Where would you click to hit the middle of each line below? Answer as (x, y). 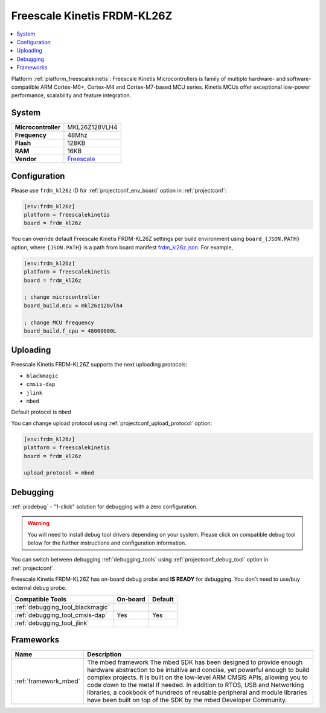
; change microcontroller (62, 297)
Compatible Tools (40, 599)
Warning (38, 523)
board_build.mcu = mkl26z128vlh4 (73, 305)
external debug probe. (39, 587)
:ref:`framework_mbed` (48, 681)
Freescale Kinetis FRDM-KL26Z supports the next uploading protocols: (99, 365)
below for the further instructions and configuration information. (107, 543)
